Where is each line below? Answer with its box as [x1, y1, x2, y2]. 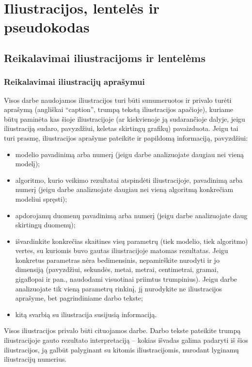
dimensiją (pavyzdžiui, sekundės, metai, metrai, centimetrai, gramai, [15, 264, 219, 274]
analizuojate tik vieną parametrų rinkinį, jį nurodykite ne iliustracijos [15, 283, 222, 293]
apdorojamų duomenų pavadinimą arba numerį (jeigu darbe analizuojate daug [15, 210, 248, 220]
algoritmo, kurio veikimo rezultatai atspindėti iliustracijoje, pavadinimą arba [15, 175, 243, 185]
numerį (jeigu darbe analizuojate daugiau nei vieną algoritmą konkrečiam [15, 184, 234, 194]
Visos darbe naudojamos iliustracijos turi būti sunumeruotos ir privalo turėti [4, 95, 232, 105]
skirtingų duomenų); [15, 220, 76, 230]
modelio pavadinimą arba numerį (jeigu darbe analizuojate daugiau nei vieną [15, 149, 244, 159]
